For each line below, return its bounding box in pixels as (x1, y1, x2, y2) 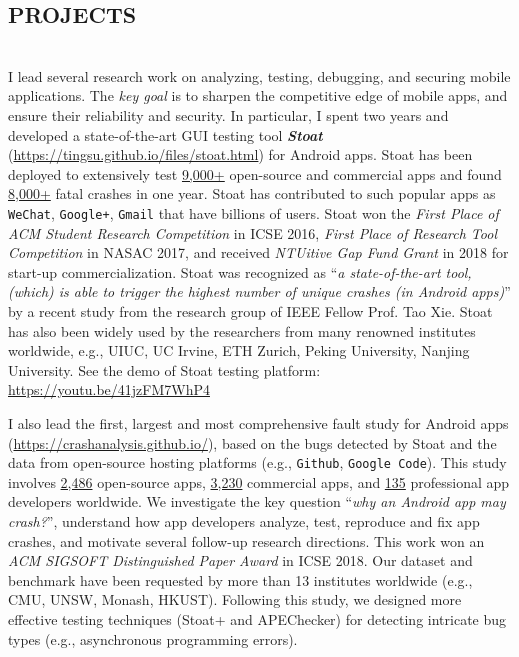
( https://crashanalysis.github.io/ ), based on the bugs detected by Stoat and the (8, 432, 497, 453)
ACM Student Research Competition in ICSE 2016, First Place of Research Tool (8, 222, 497, 243)
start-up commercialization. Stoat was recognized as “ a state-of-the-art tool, (8, 261, 472, 282)
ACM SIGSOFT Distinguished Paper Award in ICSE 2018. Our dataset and (8, 550, 473, 571)
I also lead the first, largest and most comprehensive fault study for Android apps (8, 412, 509, 433)
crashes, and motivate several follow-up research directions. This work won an (8, 530, 485, 551)
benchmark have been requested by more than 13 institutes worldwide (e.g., (8, 569, 473, 590)
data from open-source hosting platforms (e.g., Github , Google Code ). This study (8, 452, 507, 473)
